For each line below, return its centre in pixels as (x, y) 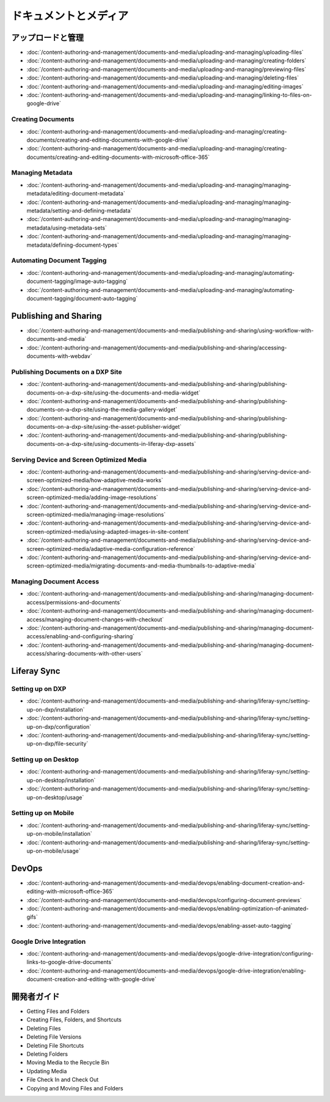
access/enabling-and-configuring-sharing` (80, 637)
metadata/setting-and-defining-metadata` (79, 211)
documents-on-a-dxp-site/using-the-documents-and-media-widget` (114, 392)
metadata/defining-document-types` (73, 245)
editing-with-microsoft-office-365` (70, 891)
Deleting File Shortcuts (55, 1045)
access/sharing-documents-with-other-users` (85, 654)
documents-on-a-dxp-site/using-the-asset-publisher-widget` (104, 427)
